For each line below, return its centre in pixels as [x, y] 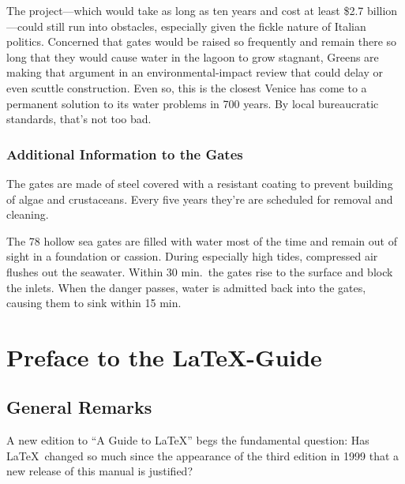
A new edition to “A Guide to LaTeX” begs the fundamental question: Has [188, 440]
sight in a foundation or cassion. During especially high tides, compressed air [192, 256]
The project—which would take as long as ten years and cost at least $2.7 [185, 10]
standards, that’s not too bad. [79, 119]
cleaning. [28, 214]
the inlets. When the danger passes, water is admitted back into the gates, [186, 287]
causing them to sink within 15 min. [94, 303]
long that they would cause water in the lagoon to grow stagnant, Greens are [193, 56]
